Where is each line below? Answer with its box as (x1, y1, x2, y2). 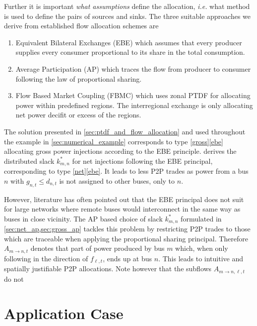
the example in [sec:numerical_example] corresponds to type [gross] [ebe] (4, 136, 223, 146)
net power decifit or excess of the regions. (15, 109, 141, 120)
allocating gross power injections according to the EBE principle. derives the (4, 146, 237, 156)
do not (4, 273, 24, 284)
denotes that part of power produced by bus (30, 243, 165, 253)
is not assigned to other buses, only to (59, 175, 175, 186)
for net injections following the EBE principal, (72, 155, 213, 166)
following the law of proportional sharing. (15, 73, 142, 84)
